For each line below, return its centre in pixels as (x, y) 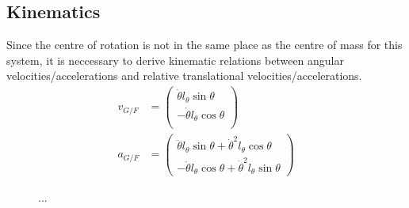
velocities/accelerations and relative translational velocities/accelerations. (184, 76)
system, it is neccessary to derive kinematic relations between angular (176, 60)
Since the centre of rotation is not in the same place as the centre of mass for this (204, 45)
